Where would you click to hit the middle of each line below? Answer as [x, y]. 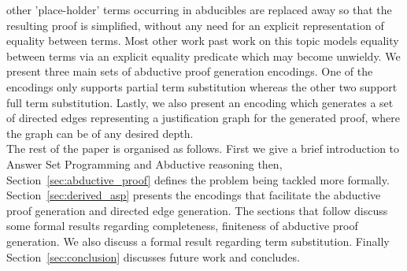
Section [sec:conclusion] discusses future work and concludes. [153, 256]
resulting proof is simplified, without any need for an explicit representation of [195, 25]
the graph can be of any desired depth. [100, 133]
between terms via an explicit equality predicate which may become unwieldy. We [203, 56]
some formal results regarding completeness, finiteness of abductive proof [182, 226]
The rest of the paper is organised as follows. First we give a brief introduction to [203, 148]
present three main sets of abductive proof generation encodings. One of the [190, 71]
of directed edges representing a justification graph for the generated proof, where [203, 118]
